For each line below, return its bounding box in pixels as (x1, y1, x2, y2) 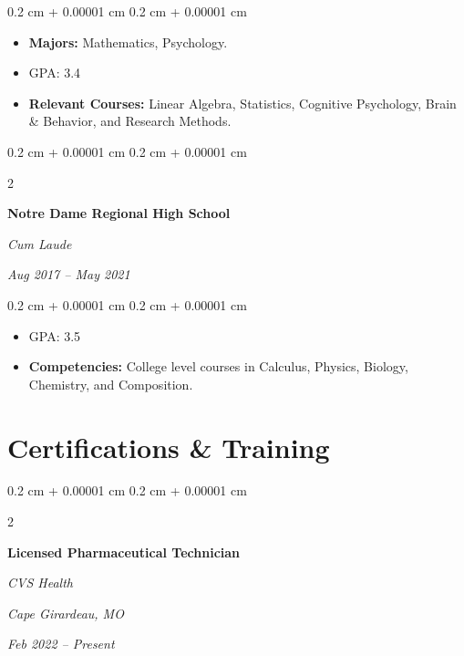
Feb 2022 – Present (7, 634, 115, 653)
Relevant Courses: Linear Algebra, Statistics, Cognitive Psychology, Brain (28, 93, 457, 112)
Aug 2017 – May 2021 (7, 265, 130, 284)
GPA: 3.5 (28, 326, 81, 345)
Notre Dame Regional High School (7, 203, 231, 223)
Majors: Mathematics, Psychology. (28, 32, 228, 51)
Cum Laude (7, 234, 72, 253)
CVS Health (7, 573, 73, 592)
